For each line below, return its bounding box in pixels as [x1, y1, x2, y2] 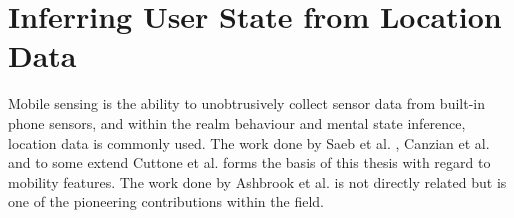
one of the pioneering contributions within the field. [8, 191, 324, 212]
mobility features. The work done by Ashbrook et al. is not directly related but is [8, 171, 507, 192]
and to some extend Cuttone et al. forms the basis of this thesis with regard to [8, 152, 491, 173]
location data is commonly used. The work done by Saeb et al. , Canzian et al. [8, 132, 490, 153]
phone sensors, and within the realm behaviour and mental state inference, [8, 112, 466, 133]
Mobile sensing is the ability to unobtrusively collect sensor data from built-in [8, 93, 485, 114]
